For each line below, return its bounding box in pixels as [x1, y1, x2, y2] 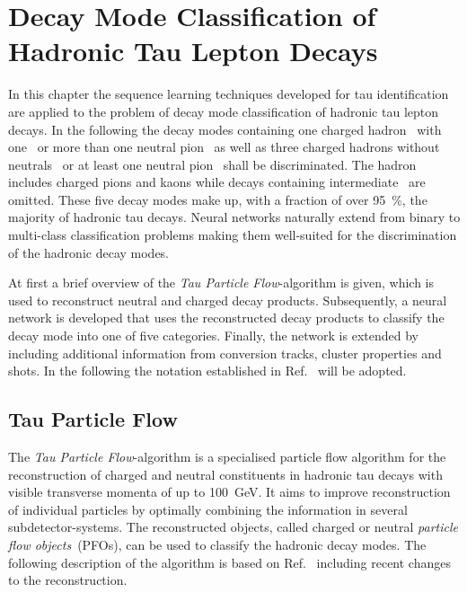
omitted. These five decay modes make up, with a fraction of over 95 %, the [8, 190, 427, 208]
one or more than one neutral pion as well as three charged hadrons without [8, 137, 440, 156]
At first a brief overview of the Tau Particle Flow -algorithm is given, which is [8, 273, 435, 292]
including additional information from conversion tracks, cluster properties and [8, 343, 442, 362]
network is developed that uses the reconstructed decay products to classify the [8, 308, 445, 327]
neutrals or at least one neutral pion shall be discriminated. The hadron [8, 155, 417, 173]
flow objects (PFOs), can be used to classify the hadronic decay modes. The [8, 535, 427, 553]
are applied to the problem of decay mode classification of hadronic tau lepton [8, 102, 439, 120]
